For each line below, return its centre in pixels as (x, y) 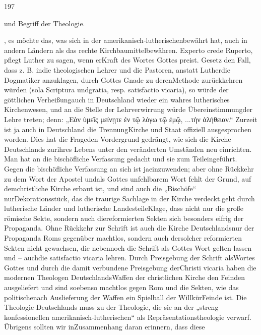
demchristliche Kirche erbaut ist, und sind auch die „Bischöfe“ (100, 188)
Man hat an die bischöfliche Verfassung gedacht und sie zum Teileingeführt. (121, 159)
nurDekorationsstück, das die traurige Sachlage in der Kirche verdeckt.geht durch (129, 198)
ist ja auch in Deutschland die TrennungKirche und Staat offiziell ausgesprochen (128, 129)
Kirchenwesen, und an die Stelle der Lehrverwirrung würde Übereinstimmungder (128, 109)
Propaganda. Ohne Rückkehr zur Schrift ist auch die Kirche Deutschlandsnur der (129, 228)
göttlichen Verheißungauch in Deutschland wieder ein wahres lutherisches (117, 99)
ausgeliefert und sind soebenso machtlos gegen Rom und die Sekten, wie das (121, 287)
